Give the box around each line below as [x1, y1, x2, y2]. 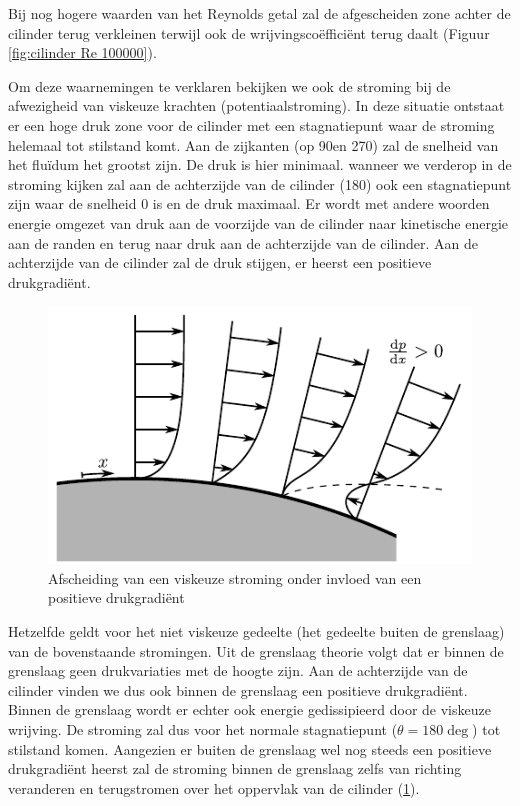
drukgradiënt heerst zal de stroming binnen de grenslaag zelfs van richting [8, 758, 462, 779]
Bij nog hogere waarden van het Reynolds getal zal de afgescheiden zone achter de [8, 3, 511, 23]
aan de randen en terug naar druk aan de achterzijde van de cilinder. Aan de [8, 232, 479, 253]
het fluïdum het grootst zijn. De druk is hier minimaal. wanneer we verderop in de [8, 154, 512, 175]
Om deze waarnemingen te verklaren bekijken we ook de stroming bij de [8, 75, 451, 96]
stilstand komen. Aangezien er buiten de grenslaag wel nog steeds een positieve [8, 738, 492, 759]
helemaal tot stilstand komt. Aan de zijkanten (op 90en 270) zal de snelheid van [8, 134, 499, 155]
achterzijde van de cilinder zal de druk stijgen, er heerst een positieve [8, 252, 432, 273]
